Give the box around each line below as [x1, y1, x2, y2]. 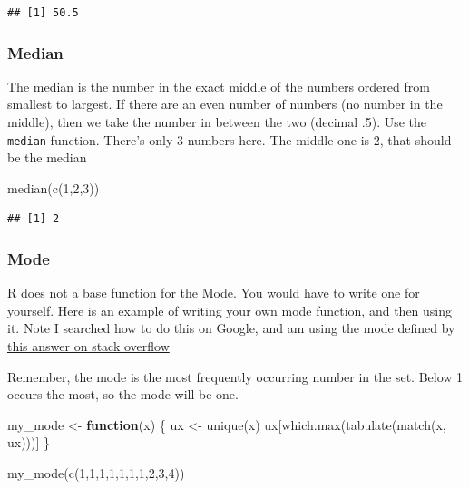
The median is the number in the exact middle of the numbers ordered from [7, 76, 430, 95]
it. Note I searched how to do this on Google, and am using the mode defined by [7, 318, 455, 337]
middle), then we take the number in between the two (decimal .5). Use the [7, 112, 427, 131]
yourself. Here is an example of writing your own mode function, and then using [7, 300, 453, 319]
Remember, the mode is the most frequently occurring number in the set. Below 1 [7, 367, 464, 386]
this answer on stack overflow [7, 337, 170, 356]
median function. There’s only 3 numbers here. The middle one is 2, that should [7, 130, 452, 149]
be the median [7, 148, 87, 167]
